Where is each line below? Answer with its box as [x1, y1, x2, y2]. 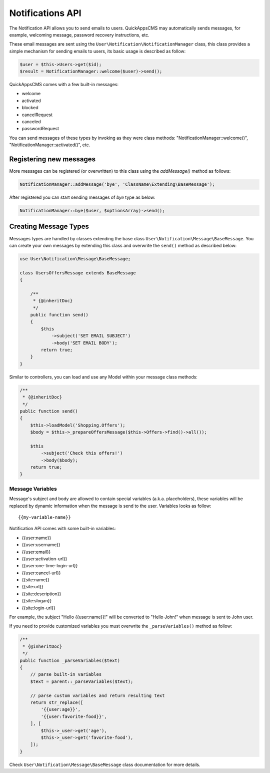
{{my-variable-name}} [18, 514, 71, 520]
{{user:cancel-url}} [21, 570, 61, 576]
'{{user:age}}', [40, 706, 81, 712]
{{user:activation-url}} [21, 556, 67, 562]
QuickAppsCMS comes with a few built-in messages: [9, 82, 119, 88]
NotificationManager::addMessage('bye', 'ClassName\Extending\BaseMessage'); [19, 182, 215, 187]
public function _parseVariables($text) [19, 657, 120, 663]
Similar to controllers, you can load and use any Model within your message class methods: [9, 373, 197, 380]
